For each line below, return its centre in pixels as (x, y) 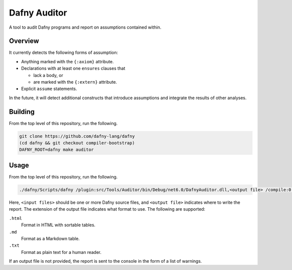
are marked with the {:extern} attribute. (75, 82)
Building (22, 112)
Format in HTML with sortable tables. (58, 225)
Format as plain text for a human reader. (61, 252)
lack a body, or (48, 75)
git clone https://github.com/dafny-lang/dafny (77, 136)
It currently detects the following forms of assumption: (64, 53)
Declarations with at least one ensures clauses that (73, 69)
